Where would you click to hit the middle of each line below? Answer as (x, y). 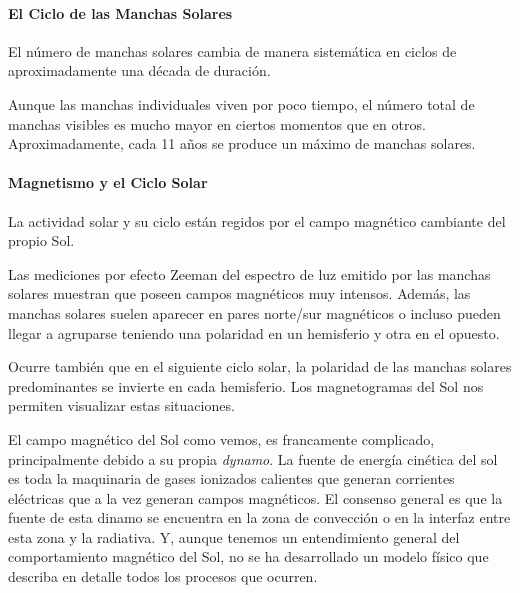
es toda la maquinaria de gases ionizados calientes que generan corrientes (231, 478)
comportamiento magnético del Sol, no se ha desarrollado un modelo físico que (248, 556)
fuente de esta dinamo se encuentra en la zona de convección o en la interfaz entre (259, 517)
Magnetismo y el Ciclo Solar (108, 182)
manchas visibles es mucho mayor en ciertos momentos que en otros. (217, 123)
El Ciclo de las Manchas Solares (120, 12)
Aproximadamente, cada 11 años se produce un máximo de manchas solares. (242, 143)
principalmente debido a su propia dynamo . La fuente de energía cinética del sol (253, 458)
